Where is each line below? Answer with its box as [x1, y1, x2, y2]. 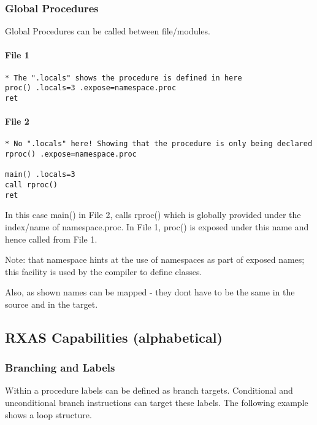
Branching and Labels [5, 360, 115, 375]
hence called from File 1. [5, 232, 97, 245]
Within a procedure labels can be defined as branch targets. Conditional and [5, 384, 293, 397]
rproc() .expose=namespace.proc [5, 150, 137, 159]
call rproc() [5, 181, 58, 189]
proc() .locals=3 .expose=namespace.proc [5, 84, 177, 93]
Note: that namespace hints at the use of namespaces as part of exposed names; [5, 253, 305, 266]
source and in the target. [5, 297, 98, 310]
